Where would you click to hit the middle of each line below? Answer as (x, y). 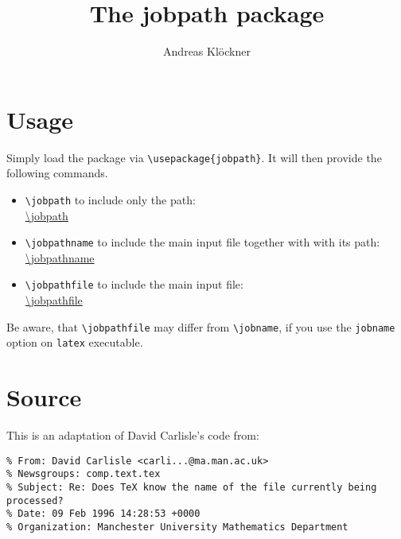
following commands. (57, 173)
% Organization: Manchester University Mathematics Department (177, 527)
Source (44, 397)
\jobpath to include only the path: (110, 199)
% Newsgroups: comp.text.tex (84, 474)
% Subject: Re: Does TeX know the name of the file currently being (192, 487)
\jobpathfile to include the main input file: (134, 284)
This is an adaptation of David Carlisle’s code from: (133, 435)
